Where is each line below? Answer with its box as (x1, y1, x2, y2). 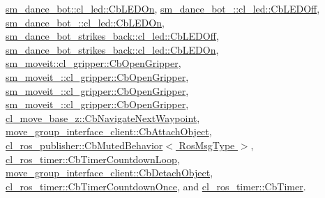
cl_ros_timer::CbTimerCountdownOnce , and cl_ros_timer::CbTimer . (6, 178, 306, 193)
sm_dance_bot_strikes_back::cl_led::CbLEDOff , (6, 29, 219, 43)
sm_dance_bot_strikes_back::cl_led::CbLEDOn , (6, 42, 219, 56)
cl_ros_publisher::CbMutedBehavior (6, 137, 163, 152)
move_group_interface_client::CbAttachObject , (6, 124, 212, 139)
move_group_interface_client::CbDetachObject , (6, 165, 213, 180)
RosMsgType (179, 137, 235, 152)
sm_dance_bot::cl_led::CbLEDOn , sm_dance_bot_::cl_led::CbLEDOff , (6, 1, 320, 15)
